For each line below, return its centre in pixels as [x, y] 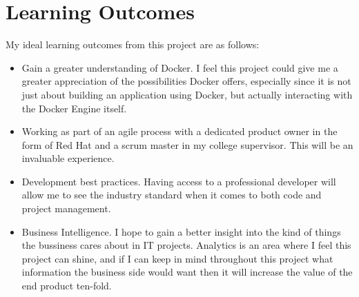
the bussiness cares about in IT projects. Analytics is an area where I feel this [186, 245]
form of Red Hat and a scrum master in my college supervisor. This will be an [187, 144]
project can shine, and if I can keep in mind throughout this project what [177, 258]
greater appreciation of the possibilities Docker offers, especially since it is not [186, 81]
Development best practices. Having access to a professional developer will [179, 181]
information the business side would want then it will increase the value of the [187, 272]
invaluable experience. [68, 158]
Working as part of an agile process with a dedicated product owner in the [179, 131]
